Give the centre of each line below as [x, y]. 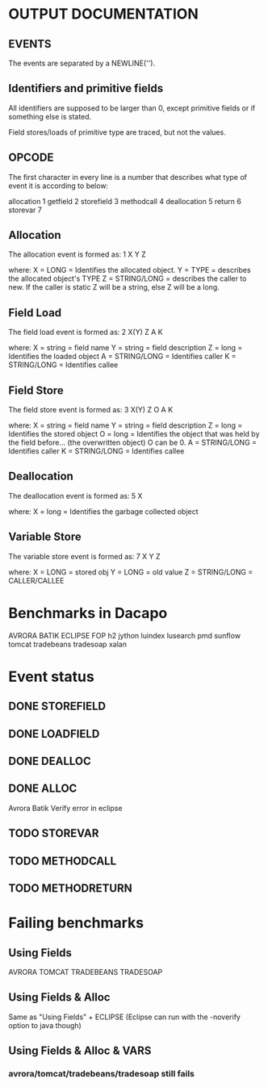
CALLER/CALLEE [36, 580]
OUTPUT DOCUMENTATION [104, 14]
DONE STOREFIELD [57, 707]
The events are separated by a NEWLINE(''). [82, 63]
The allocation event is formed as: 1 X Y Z [77, 254]
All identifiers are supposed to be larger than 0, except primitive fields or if [132, 108]
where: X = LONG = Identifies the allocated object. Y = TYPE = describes [130, 270]
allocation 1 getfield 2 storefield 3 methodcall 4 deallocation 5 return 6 [125, 201]
